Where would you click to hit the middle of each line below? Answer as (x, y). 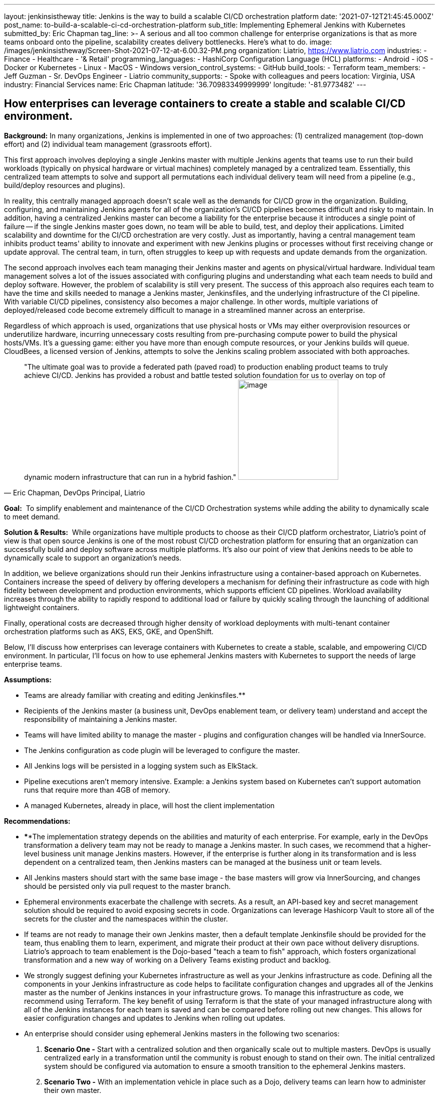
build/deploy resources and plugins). (65, 185)
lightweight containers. (42, 607)
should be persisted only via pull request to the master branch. (128, 886)
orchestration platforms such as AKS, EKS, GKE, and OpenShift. (109, 631)
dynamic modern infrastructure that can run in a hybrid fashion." (130, 477)
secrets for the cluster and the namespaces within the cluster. (126, 919)
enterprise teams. (33, 664)
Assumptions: (28, 679)
